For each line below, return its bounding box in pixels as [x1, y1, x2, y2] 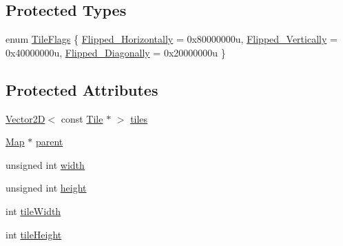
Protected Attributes [6, 79, 158, 100]
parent [35, 134, 63, 149]
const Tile [61, 111, 103, 125]
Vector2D [6, 111, 45, 125]
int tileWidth [6, 203, 61, 218]
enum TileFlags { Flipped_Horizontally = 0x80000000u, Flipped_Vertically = [6, 32, 337, 46]
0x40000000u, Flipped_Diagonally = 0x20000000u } [6, 45, 226, 59]
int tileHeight [6, 227, 62, 241]
